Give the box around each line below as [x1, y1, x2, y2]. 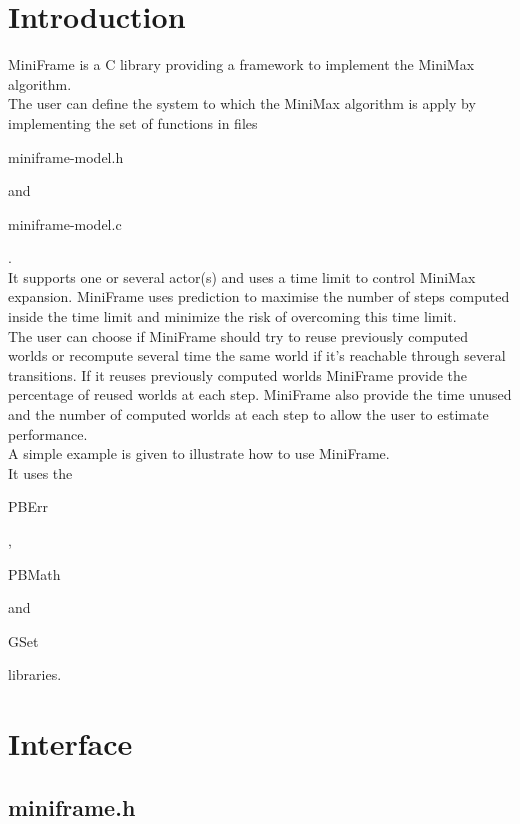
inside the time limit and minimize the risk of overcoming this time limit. [8, 306, 457, 327]
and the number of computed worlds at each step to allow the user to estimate [8, 404, 489, 425]
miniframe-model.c [8, 213, 122, 234]
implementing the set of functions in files [8, 112, 258, 133]
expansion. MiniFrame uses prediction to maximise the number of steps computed [8, 286, 510, 307]
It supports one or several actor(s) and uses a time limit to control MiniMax [8, 266, 476, 287]
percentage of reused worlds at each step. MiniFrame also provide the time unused [8, 384, 512, 405]
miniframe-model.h [8, 146, 124, 167]
